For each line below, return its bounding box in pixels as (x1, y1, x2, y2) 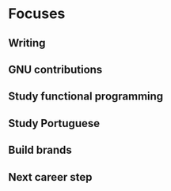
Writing (8, 36, 46, 50)
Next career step (8, 170, 93, 184)
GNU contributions (8, 62, 103, 76)
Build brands (8, 144, 73, 157)
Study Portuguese (8, 116, 101, 130)
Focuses (8, 5, 66, 23)
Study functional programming (8, 90, 164, 103)
